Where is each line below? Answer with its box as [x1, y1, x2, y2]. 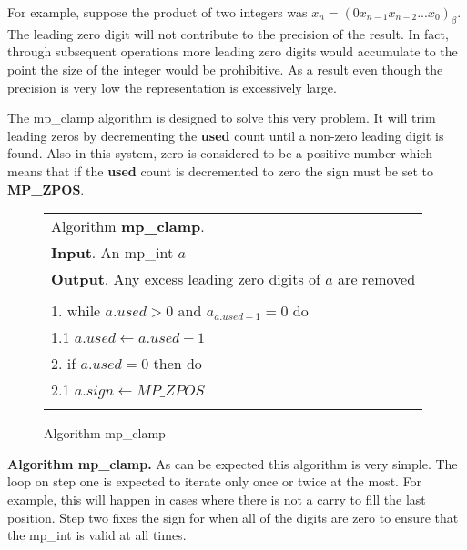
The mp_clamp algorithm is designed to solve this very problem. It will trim [7, 108, 436, 127]
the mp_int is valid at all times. [7, 525, 187, 545]
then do [153, 353, 202, 375]
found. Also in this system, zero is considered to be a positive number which [7, 144, 432, 163]
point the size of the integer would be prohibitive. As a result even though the [7, 59, 443, 78]
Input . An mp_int [51, 242, 174, 264]
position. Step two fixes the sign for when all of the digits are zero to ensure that [7, 507, 459, 526]
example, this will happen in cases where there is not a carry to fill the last [7, 489, 426, 508]
